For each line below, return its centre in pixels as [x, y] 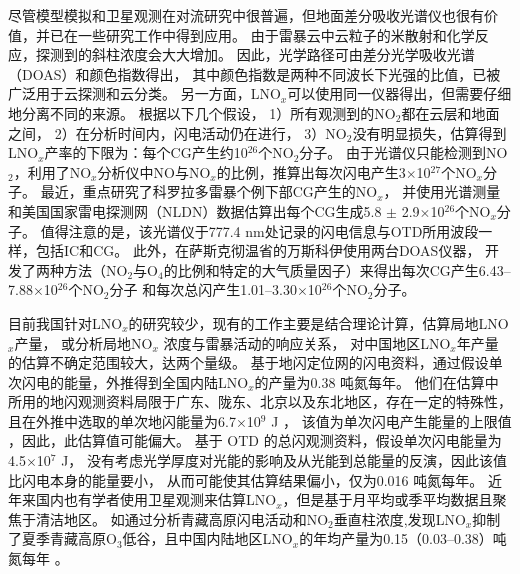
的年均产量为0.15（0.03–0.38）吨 [403, 538]
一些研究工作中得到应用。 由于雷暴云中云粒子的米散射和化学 [276, 34]
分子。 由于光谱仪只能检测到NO [403, 152]
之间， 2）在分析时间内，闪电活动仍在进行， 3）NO [177, 132]
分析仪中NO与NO [154, 171]
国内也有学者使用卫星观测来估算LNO [156, 499]
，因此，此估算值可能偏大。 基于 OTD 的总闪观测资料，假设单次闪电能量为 [255, 440]
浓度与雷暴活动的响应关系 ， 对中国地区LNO [307, 342]
